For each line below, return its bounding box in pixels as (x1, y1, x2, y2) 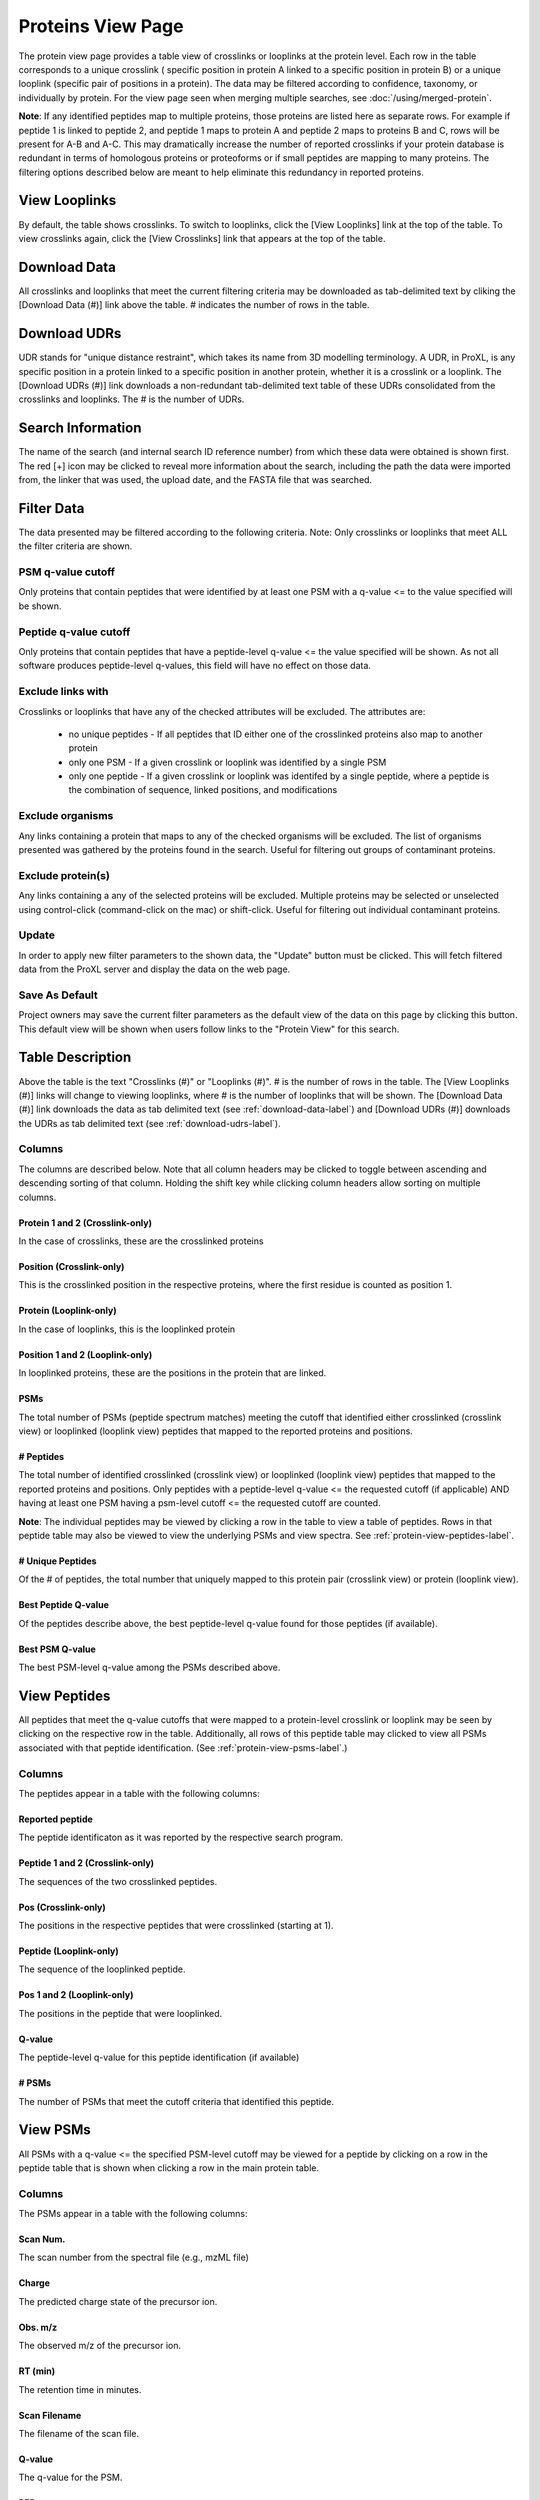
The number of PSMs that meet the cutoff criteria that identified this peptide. (18, 2095, 335, 2107)
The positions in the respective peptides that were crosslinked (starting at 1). (18, 1920, 334, 1932)
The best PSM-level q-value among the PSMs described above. (18, 1661, 281, 1674)
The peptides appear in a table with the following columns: (18, 1787, 260, 1799)
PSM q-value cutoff (18, 565, 115, 579)
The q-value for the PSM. (18, 2471, 123, 2484)
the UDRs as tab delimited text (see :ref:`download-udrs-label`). (18, 1117, 281, 1129)
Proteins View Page (18, 15, 184, 37)
